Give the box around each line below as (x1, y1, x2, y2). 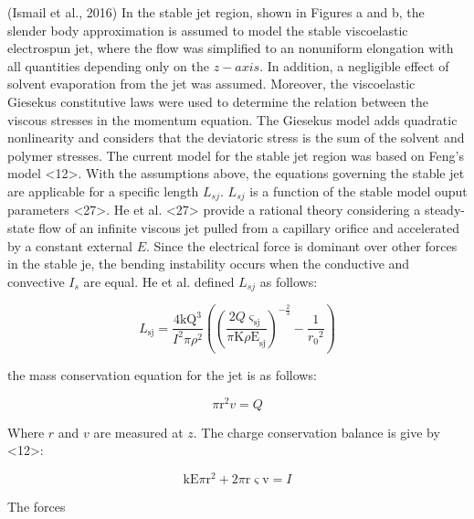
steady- (424, 200, 465, 219)
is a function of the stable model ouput (249, 181, 468, 200)
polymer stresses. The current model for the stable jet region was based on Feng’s (7, 145, 464, 164)
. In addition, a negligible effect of (259, 56, 449, 75)
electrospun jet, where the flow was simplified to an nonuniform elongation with (7, 38, 454, 58)
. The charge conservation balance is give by (193, 422, 440, 441)
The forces (7, 496, 66, 515)
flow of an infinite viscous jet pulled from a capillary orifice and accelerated (38, 217, 460, 237)
